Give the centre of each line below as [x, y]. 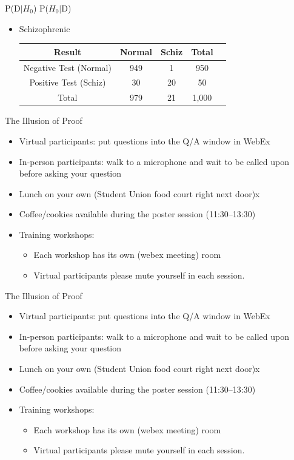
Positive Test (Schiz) [68, 82]
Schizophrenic [45, 28]
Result [68, 51]
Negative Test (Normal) [67, 67]
